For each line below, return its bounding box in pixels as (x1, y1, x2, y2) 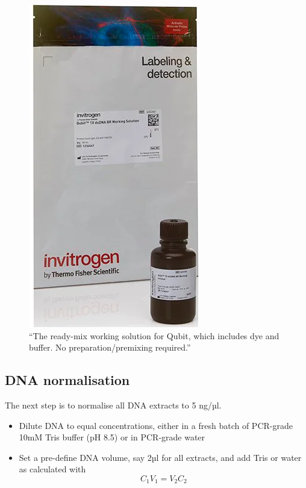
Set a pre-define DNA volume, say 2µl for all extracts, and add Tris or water (19, 451, 302, 463)
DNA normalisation (5, 371, 130, 389)
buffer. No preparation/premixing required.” (29, 341, 191, 354)
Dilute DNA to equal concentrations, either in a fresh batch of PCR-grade (19, 419, 293, 431)
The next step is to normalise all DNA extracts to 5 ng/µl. (5, 398, 222, 411)
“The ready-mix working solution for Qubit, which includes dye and (29, 329, 279, 342)
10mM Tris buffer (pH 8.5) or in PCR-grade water (19, 431, 205, 443)
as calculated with (19, 463, 86, 475)
